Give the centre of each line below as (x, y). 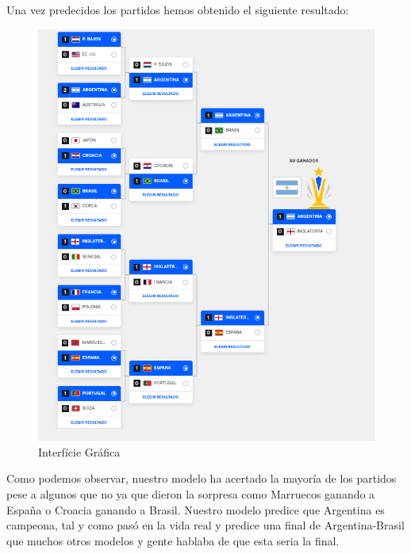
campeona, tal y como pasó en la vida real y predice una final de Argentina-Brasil (205, 525)
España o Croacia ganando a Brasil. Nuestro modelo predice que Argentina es (196, 509)
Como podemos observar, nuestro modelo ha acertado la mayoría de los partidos (202, 478)
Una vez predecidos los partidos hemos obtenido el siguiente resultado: (178, 10)
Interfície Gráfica (79, 451)
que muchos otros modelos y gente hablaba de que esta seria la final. (173, 540)
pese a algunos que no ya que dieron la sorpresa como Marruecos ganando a (191, 494)
